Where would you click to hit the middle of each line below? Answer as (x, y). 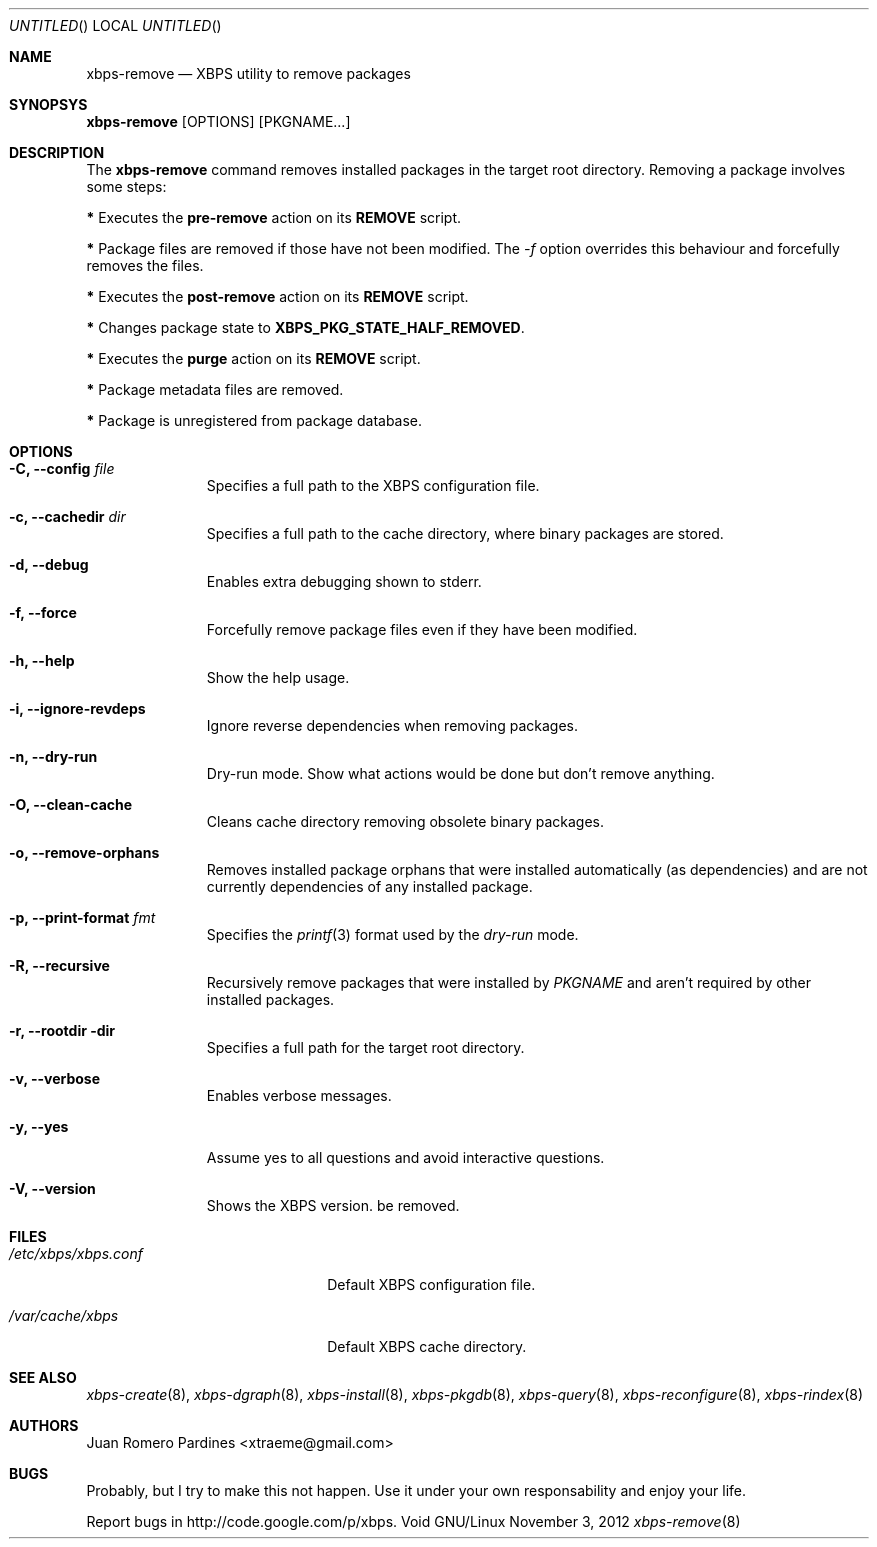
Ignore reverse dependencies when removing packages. (392, 725)
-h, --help (42, 660)
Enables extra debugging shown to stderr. (344, 581)
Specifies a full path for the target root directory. (365, 1047)
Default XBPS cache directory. (427, 1346)
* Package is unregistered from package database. (254, 420)
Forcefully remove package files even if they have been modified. (422, 629)
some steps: (126, 186)
